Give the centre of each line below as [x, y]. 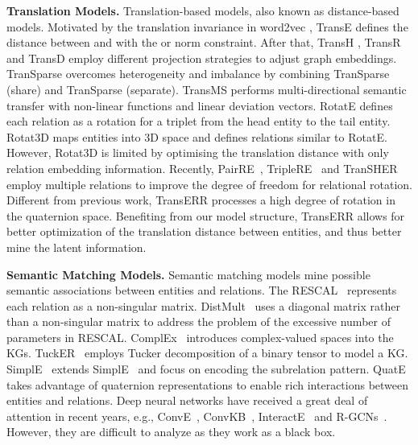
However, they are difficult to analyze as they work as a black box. [171, 432]
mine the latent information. [77, 247]
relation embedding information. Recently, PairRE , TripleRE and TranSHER [202, 168]
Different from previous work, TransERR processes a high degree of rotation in [201, 200]
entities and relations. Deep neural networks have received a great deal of [187, 400]
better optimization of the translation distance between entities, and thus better [204, 231]
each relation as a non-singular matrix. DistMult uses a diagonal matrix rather [203, 305]
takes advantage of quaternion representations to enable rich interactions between [208, 384]
